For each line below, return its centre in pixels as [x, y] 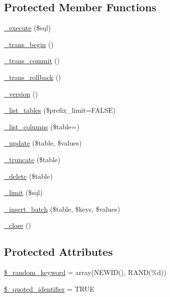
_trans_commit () [32, 61]
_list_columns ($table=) [42, 126]
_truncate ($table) [32, 159]
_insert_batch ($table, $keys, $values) [62, 209]
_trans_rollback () [33, 77]
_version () [21, 93]
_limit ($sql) [23, 192]
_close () [17, 225]
